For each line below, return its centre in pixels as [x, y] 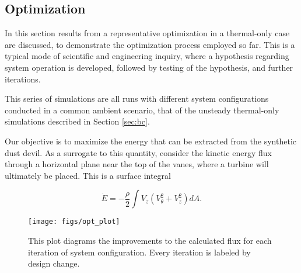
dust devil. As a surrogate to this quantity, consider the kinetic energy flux [138, 152]
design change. [54, 263]
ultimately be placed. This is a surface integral [88, 175]
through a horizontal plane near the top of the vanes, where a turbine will [137, 164]
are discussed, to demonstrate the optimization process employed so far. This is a [150, 44]
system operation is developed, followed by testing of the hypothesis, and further [149, 67]
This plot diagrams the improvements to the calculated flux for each [150, 240]
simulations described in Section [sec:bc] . [77, 121]
